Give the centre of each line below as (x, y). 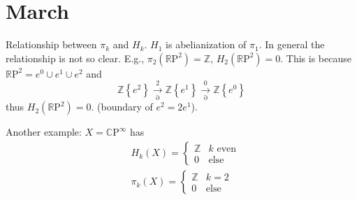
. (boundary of (122, 107)
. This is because (316, 58)
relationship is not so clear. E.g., (75, 58)
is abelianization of (206, 44)
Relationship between (51, 44)
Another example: (44, 132)
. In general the (292, 44)
